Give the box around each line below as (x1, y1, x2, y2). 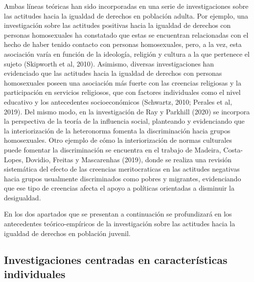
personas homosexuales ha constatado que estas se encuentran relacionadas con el (4, 29, 249, 40)
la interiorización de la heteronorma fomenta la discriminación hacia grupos (4, 125, 231, 135)
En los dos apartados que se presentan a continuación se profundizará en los (4, 209, 232, 219)
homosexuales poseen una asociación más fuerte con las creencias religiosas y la (4, 77, 241, 87)
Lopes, (4, 154, 23, 164)
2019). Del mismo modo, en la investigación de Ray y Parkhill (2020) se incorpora (4, 106, 250, 116)
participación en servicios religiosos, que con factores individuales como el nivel (4, 87, 241, 97)
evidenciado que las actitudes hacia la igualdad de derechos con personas (4, 68, 222, 78)
